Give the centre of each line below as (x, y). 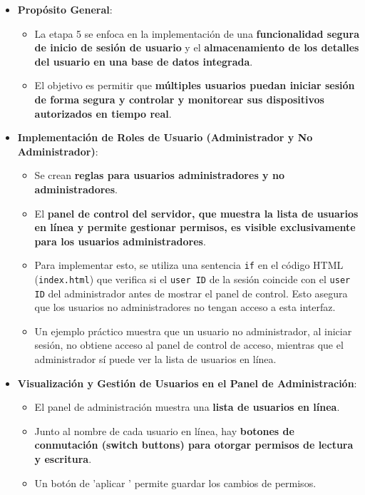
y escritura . (63, 459)
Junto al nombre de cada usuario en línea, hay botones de (164, 430)
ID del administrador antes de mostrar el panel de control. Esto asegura (191, 293)
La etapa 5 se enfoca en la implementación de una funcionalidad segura (197, 33)
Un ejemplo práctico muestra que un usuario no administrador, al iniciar (193, 331)
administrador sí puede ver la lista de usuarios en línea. (155, 359)
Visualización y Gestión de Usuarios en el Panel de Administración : (187, 383)
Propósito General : (65, 9)
